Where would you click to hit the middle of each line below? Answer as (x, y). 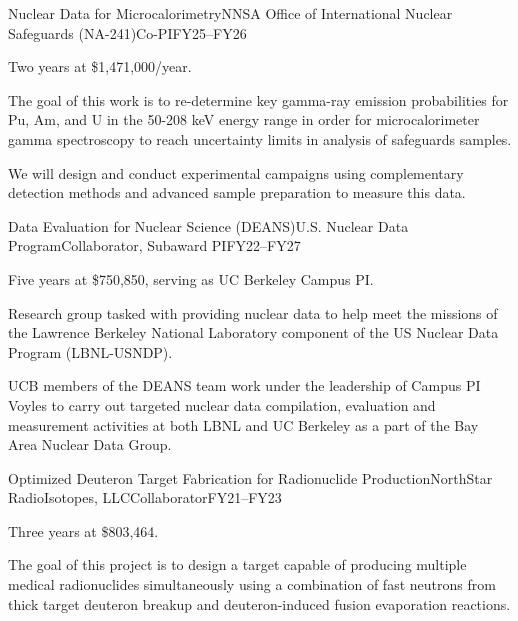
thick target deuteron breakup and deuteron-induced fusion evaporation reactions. (259, 603)
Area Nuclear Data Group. (90, 444)
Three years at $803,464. (83, 530)
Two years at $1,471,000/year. (100, 66)
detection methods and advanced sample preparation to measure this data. (237, 192)
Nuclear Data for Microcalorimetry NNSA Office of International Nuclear (230, 13)
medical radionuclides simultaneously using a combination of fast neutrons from (252, 584)
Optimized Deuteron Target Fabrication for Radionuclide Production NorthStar (250, 477)
